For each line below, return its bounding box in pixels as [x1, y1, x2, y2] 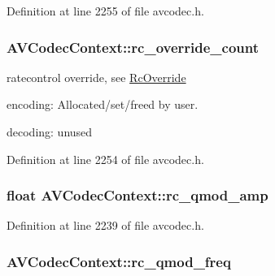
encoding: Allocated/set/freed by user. [7, 96, 199, 113]
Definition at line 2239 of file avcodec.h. [7, 217, 204, 234]
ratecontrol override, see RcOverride [7, 68, 186, 85]
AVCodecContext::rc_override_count [7, 37, 260, 57]
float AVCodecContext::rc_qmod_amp [7, 185, 268, 205]
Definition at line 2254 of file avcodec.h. [7, 150, 204, 167]
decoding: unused [7, 123, 93, 140]
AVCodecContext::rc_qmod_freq [7, 251, 231, 271]
